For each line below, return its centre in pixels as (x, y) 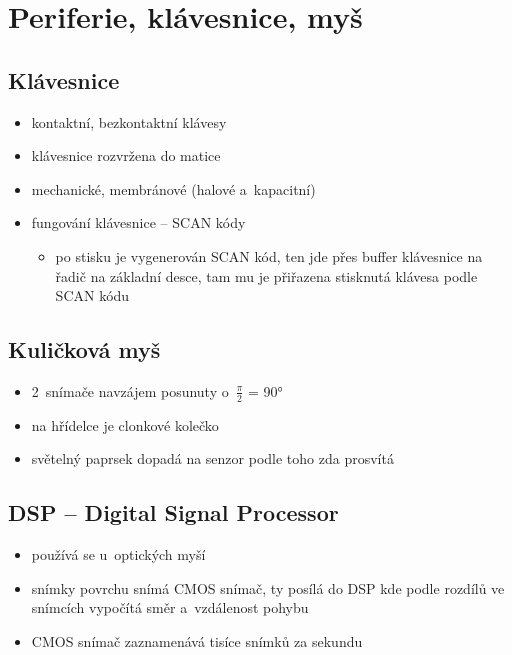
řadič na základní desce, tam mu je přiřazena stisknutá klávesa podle (266, 275)
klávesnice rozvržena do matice (126, 155)
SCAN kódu (92, 295)
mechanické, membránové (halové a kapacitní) (173, 188)
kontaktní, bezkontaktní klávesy (129, 121)
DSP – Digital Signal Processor (173, 512)
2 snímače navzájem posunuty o (130, 390)
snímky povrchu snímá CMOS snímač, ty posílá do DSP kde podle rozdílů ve (268, 587)
